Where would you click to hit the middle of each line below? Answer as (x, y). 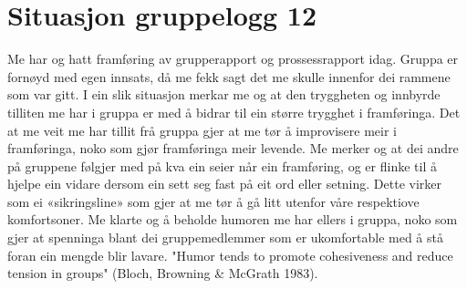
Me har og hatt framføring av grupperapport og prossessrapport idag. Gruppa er (233, 59)
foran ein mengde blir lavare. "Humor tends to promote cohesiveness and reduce (230, 255)
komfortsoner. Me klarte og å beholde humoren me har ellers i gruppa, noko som (233, 219)
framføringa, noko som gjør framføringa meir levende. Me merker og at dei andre (233, 148)
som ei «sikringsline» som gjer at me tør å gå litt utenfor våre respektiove (213, 201)
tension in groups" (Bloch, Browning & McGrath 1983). (163, 273)
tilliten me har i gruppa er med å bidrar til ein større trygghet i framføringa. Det (234, 112)
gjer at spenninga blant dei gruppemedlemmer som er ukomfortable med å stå (225, 237)
